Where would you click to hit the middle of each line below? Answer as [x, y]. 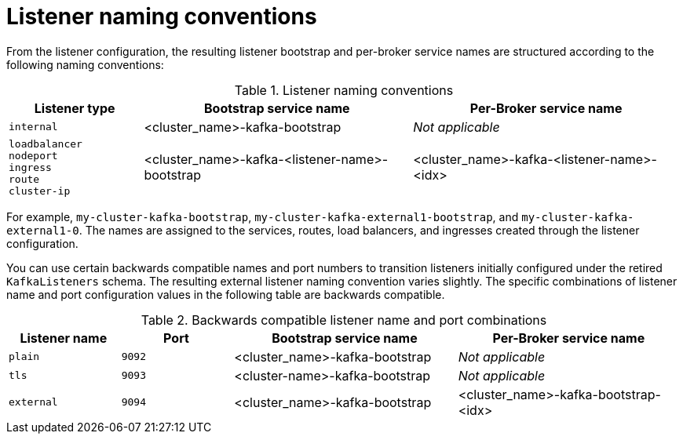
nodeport [33, 155]
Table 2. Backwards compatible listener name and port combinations [344, 320]
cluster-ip [40, 191]
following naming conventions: [85, 64]
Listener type [75, 108]
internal [33, 127]
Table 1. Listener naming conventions [344, 90]
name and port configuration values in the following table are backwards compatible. [226, 294]
